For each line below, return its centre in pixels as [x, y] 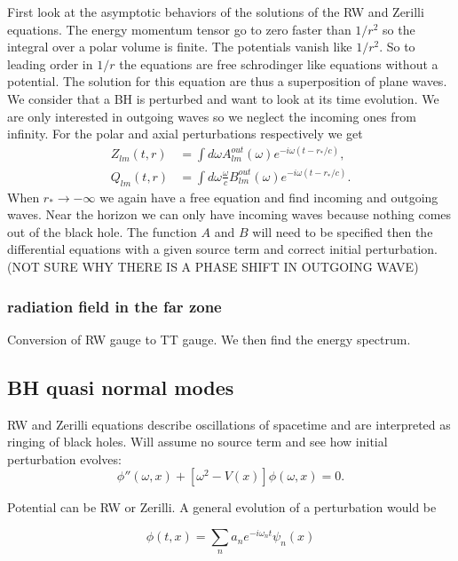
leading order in [50, 63]
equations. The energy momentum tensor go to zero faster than [179, 29]
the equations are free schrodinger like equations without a [279, 63]
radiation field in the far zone [114, 306]
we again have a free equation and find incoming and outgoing [269, 197]
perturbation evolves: [64, 458]
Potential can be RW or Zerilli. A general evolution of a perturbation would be [222, 507]
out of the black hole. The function [102, 231]
